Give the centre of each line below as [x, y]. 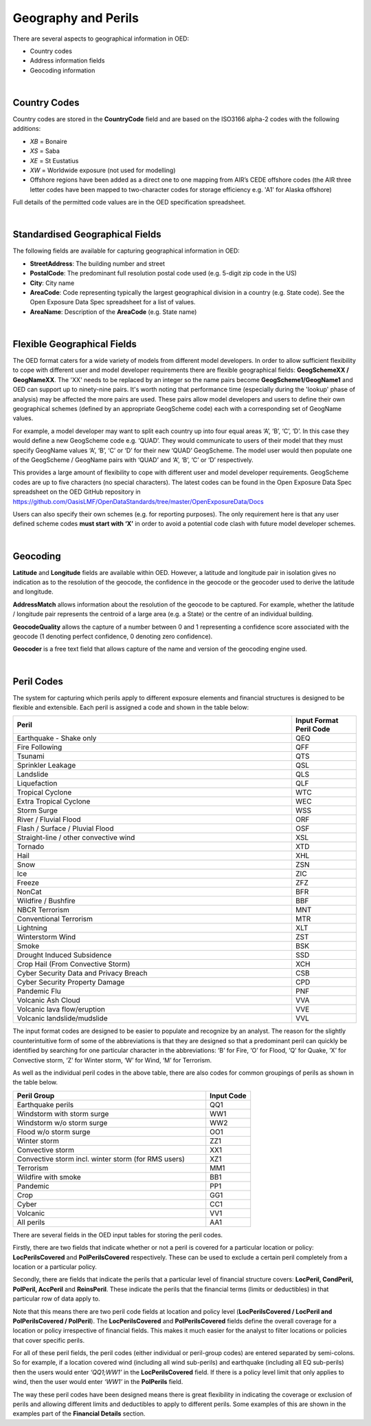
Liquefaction [37, 784]
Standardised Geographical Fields [87, 234]
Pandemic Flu [39, 992]
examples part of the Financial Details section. [79, 1414]
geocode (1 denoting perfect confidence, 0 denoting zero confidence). [113, 636]
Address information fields [67, 61]
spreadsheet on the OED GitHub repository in [77, 492]
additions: [27, 129]
